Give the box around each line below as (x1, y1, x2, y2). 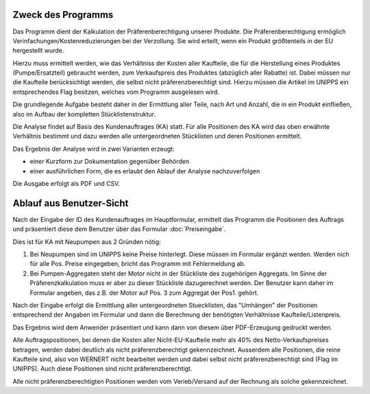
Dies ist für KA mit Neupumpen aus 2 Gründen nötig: (12, 237, 161, 246)
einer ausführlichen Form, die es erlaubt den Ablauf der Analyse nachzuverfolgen (29, 167, 260, 175)
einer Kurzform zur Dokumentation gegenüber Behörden (29, 158, 190, 166)
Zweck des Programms (12, 9, 114, 21)
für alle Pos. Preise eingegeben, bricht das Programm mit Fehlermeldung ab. (29, 260, 246, 268)
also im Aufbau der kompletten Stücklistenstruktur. (12, 110, 156, 118)
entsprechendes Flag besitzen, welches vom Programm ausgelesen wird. (12, 88, 220, 96)
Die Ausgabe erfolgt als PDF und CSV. (12, 179, 120, 188)
